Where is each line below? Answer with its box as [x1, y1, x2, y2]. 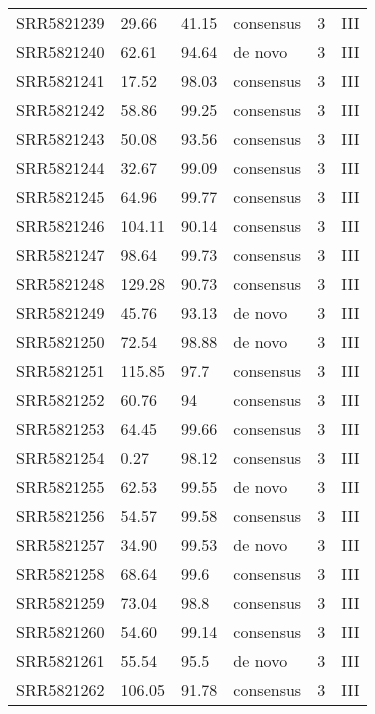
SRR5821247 [16, 243, 105, 266]
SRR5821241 [16, 69, 105, 92]
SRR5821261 [16, 649, 105, 672]
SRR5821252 [16, 388, 105, 411]
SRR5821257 [16, 533, 105, 556]
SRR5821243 [16, 127, 105, 150]
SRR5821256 [16, 504, 105, 527]
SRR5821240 [16, 40, 105, 63]
